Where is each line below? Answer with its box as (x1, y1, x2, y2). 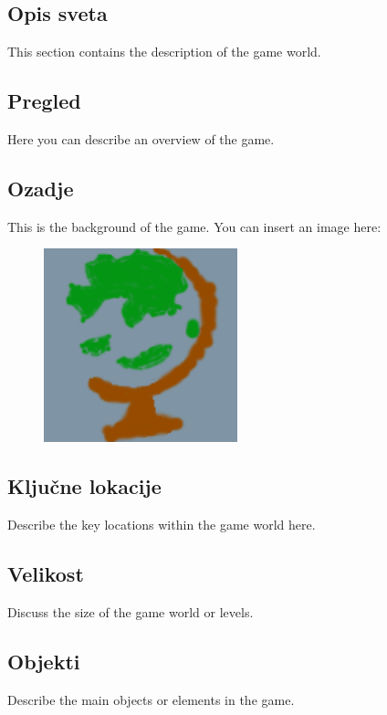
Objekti (7, 647, 80, 675)
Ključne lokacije (7, 472, 162, 500)
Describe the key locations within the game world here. (7, 515, 316, 534)
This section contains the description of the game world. (7, 42, 321, 61)
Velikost (7, 560, 84, 588)
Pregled (7, 87, 81, 115)
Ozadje (7, 173, 74, 202)
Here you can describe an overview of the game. (7, 130, 275, 148)
